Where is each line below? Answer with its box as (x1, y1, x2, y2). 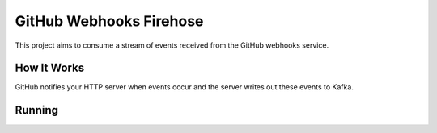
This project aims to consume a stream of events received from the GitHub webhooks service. (15, 40, 329, 50)
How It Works (15, 61, 85, 75)
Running (15, 103, 59, 117)
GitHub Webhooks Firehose (15, 12, 204, 30)
